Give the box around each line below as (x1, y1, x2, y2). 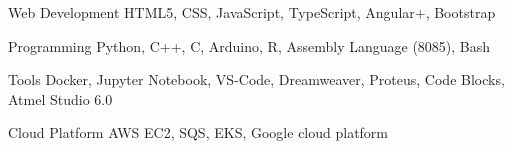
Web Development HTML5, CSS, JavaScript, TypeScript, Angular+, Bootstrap (8, 2, 496, 22)
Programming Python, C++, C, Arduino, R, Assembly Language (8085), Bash (8, 35, 491, 56)
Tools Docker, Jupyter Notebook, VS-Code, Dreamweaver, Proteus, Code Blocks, (8, 69, 505, 90)
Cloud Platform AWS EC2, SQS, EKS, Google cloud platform (8, 122, 389, 143)
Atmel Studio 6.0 (8, 88, 113, 109)
